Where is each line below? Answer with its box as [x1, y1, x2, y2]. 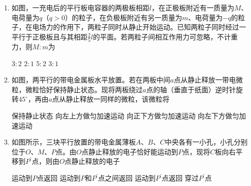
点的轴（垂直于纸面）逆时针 [146, 84, 236, 94]
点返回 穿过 [161, 173, 199, 183]
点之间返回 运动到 [98, 173, 156, 183]
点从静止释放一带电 [174, 74, 236, 85]
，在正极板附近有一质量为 [151, 2, 234, 12]
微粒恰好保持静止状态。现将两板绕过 [25, 84, 143, 94]
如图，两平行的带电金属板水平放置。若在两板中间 [11, 74, 170, 85]
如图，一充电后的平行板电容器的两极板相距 [11, 2, 150, 12]
